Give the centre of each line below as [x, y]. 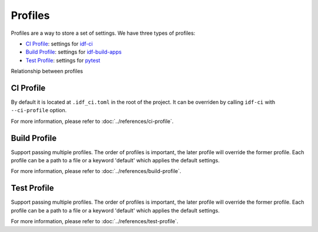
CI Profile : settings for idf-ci [59, 44]
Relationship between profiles [47, 71]
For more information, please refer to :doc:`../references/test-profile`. [95, 221]
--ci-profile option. [39, 110]
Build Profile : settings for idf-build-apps [74, 52]
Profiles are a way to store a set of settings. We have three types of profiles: [103, 33]
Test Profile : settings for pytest [63, 60]
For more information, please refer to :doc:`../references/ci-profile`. [92, 121]
